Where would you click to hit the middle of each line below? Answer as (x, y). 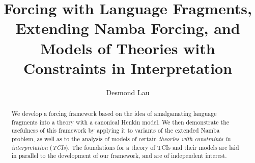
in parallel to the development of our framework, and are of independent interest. (119, 156)
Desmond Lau (128, 92)
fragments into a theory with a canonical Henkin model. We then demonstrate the (120, 122)
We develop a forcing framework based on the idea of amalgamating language (114, 114)
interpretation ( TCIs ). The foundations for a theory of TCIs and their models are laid (125, 147)
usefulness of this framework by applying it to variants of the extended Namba (116, 130)
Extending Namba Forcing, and (128, 28)
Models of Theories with (128, 48)
